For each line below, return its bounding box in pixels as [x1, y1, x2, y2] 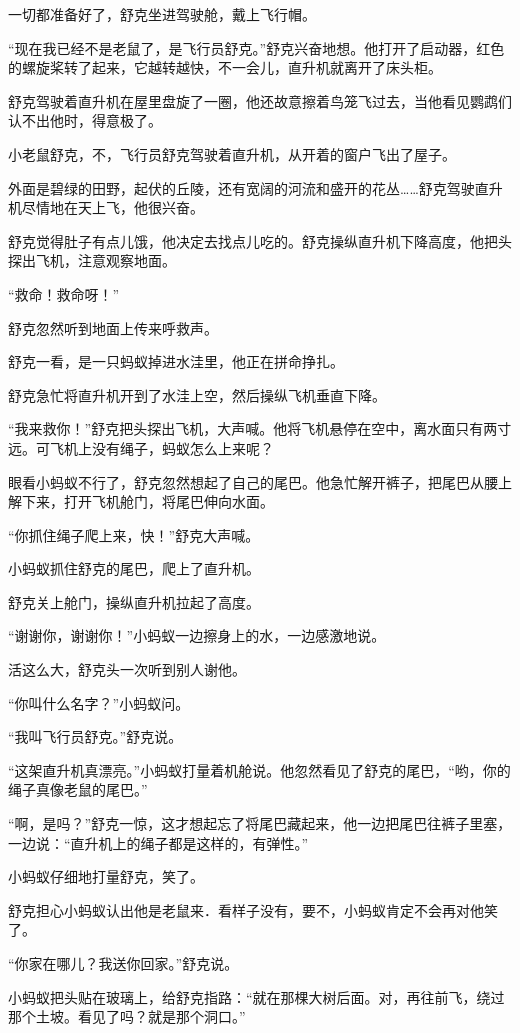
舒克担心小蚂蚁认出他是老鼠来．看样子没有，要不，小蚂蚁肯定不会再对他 [8, 899, 484, 920]
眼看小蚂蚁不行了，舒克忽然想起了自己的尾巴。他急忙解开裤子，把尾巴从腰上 [8, 471, 512, 492]
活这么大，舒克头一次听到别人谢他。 [8, 659, 246, 680]
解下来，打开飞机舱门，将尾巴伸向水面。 [8, 491, 274, 512]
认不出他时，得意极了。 [8, 110, 162, 131]
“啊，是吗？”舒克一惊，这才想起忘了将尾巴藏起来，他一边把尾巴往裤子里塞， [8, 813, 512, 834]
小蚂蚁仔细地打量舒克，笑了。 [8, 866, 204, 887]
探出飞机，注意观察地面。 [8, 250, 176, 271]
